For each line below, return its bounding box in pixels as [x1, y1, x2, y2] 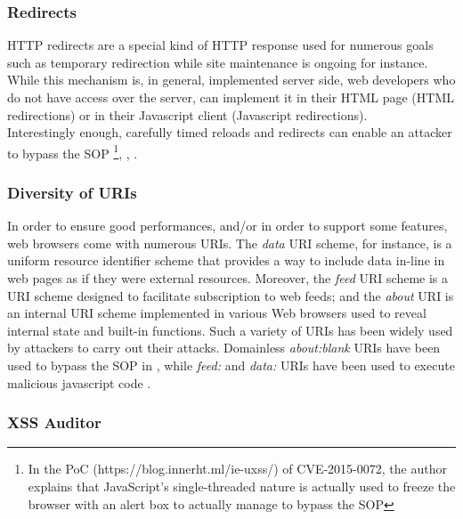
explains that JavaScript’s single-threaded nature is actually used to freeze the [28, 477, 456, 495]
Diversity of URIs [7, 181, 137, 203]
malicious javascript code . [7, 373, 151, 392]
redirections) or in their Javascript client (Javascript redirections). [7, 105, 368, 124]
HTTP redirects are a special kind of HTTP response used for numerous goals [7, 36, 434, 54]
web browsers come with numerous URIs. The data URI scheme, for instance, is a [7, 233, 452, 252]
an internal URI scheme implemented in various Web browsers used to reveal [7, 304, 426, 322]
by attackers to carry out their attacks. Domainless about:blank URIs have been [7, 338, 441, 357]
